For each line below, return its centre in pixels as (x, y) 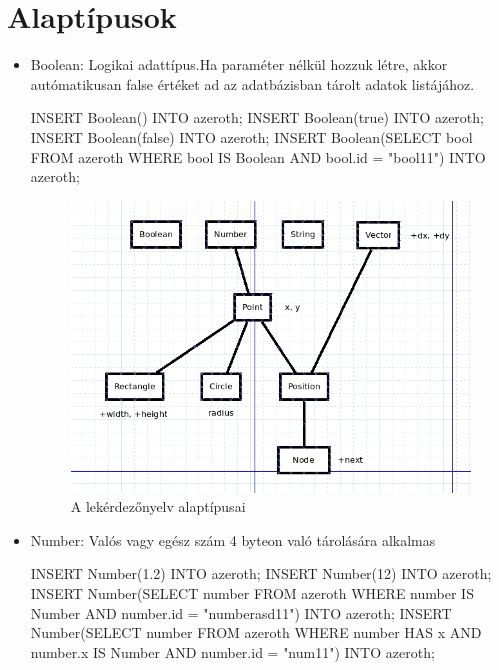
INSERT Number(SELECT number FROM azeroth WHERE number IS (252, 592)
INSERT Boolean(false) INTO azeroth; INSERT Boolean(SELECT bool (251, 136)
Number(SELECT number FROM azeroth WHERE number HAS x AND (256, 632)
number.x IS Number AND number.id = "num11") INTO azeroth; (232, 651)
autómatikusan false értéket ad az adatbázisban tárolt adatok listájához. (252, 83)
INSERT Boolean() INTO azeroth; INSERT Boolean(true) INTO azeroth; (257, 117)
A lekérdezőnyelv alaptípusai (158, 506)
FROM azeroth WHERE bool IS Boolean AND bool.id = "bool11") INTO (258, 156)
